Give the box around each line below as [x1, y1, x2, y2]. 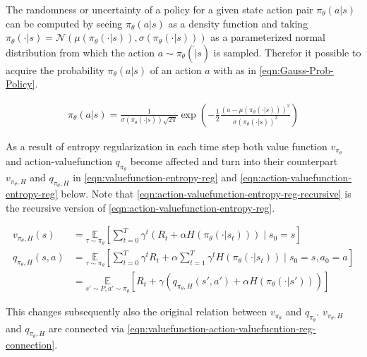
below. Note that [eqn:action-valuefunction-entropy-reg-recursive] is [61, 186, 351, 201]
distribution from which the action [6, 44, 155, 59]
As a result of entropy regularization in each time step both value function [6, 139, 327, 153]
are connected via [48, 320, 124, 335]
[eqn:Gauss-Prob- [259, 62, 334, 77]
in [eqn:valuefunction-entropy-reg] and [73, 170, 237, 185]
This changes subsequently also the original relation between [6, 304, 267, 319]
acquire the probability [6, 62, 104, 77]
